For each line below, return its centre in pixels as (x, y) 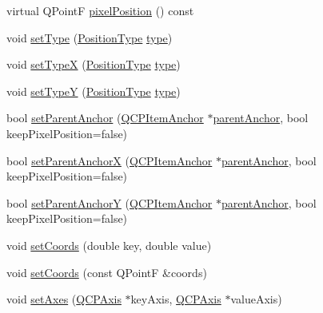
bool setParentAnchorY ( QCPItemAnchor (110, 202)
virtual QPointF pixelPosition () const (100, 10)
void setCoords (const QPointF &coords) (107, 272)
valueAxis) (256, 299)
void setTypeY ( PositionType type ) (94, 91)
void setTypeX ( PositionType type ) (94, 64)
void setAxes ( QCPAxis (64, 299)
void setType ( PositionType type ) (90, 37)
